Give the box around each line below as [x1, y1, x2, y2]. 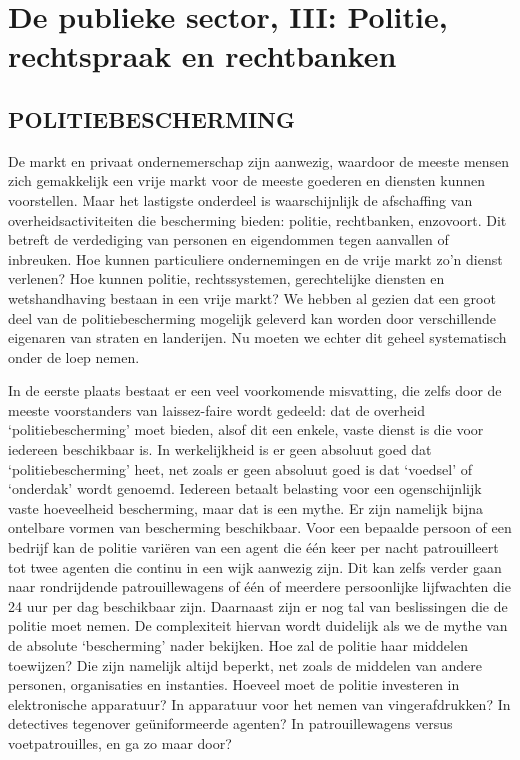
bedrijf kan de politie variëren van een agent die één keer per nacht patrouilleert [8, 537, 499, 558]
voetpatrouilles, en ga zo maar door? [8, 732, 232, 753]
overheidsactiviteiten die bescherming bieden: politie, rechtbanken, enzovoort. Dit [8, 209, 507, 230]
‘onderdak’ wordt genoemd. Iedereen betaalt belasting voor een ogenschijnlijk [8, 478, 482, 499]
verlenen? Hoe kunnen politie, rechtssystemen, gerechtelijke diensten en [8, 268, 445, 289]
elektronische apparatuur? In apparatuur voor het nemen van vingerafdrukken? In [8, 693, 511, 714]
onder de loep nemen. [8, 346, 140, 367]
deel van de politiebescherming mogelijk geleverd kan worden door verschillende [8, 307, 497, 328]
